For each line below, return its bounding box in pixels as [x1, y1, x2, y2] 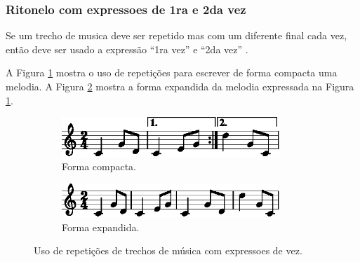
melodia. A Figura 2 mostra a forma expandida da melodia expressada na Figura [6, 79, 354, 93]
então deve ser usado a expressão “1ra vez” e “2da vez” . [6, 41, 248, 56]
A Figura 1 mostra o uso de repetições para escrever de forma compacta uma [6, 65, 338, 80]
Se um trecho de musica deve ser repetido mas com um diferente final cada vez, [6, 28, 347, 43]
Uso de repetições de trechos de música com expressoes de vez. [34, 243, 302, 258]
